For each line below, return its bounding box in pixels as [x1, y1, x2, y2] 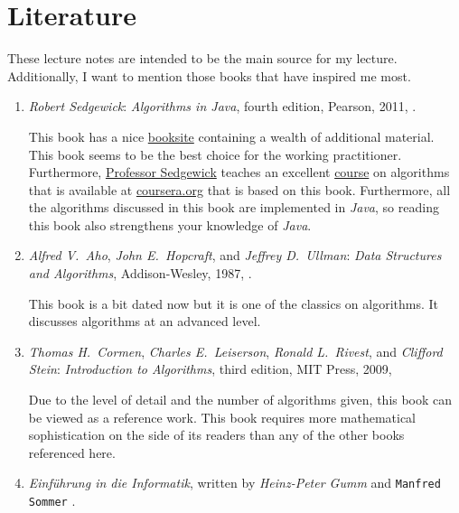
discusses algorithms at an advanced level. [28, 312, 261, 331]
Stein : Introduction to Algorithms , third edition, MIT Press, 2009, [28, 359, 392, 378]
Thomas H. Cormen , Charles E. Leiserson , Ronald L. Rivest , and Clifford [28, 341, 443, 360]
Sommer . [28, 491, 76, 510]
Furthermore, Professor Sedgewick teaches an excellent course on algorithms [28, 163, 450, 182]
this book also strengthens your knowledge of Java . [28, 215, 312, 234]
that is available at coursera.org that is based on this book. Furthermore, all [28, 180, 451, 199]
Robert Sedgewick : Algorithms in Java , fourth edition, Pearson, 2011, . [28, 97, 417, 116]
